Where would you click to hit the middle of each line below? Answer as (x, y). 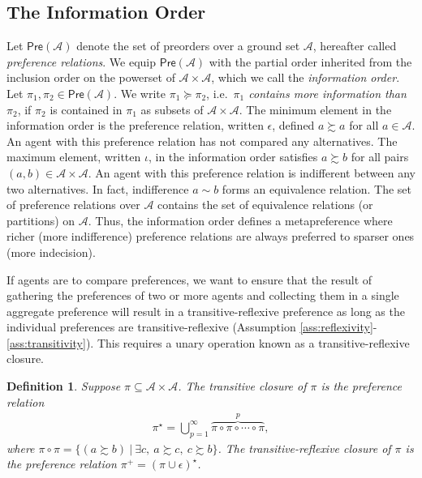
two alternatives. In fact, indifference (98, 188)
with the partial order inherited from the (310, 61)
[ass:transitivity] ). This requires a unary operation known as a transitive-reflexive (208, 342)
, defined (293, 125)
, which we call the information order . (306, 77)
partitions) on (41, 220)
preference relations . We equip (82, 61)
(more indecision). (51, 252)
